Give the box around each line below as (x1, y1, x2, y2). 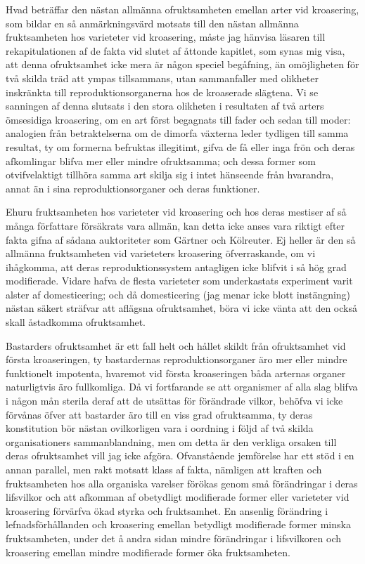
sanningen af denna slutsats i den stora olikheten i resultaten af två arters (6, 98, 324, 113)
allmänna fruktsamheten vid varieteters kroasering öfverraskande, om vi (6, 246, 316, 261)
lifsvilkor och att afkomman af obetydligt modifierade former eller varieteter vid (6, 490, 350, 504)
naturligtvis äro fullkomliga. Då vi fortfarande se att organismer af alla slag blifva (6, 379, 358, 394)
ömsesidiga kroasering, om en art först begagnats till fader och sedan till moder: (6, 112, 351, 126)
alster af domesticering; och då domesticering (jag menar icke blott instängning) (6, 287, 351, 301)
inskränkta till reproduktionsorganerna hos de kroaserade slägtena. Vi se (6, 84, 319, 99)
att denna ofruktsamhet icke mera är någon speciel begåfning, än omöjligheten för (6, 57, 359, 72)
